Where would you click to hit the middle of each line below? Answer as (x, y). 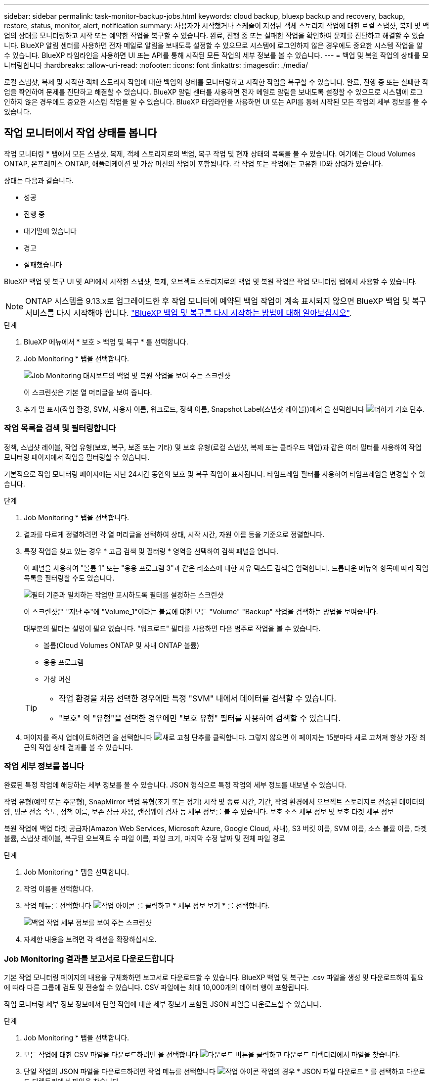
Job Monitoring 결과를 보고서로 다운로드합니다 (89, 958)
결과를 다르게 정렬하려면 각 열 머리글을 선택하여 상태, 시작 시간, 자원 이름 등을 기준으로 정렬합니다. (174, 534)
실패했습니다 (43, 264)
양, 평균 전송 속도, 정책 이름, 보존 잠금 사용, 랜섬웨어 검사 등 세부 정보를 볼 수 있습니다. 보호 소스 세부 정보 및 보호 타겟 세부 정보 (199, 812)
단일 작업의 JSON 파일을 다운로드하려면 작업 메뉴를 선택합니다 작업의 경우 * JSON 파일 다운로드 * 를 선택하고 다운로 (225, 1072)
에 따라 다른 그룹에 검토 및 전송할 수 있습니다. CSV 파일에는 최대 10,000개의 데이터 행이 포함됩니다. (156, 987)
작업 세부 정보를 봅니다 (44, 766)
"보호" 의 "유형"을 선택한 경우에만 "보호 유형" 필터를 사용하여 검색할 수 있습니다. (200, 718)
